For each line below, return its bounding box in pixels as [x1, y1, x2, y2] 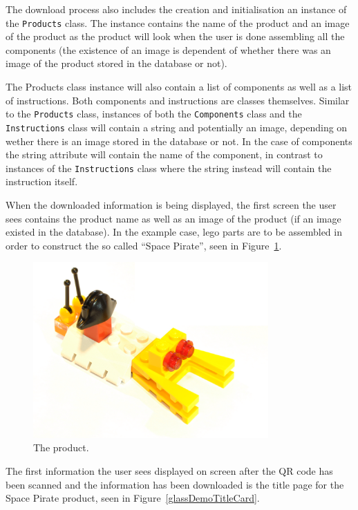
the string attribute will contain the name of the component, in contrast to [6, 147, 323, 162]
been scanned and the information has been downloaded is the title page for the [6, 477, 344, 491]
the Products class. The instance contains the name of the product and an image [6, 15, 350, 30]
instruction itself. [6, 174, 78, 189]
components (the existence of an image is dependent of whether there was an [6, 42, 331, 57]
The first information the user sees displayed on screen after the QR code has [6, 463, 333, 478]
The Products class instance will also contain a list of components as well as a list [6, 79, 352, 94]
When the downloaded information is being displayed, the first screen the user [6, 197, 337, 211]
